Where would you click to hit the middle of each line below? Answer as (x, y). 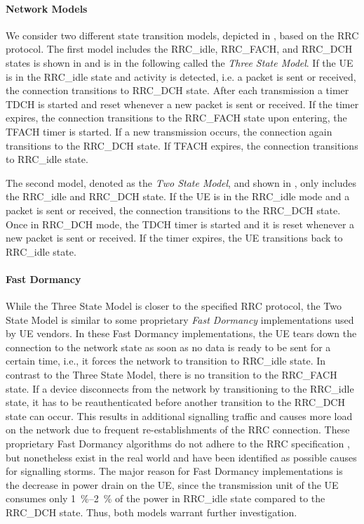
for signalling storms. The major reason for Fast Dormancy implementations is (174, 471)
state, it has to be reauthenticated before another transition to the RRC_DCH (175, 402)
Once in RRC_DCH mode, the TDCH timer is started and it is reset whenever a (180, 224)
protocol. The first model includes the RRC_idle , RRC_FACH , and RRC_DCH (179, 49)
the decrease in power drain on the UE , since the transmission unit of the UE (172, 484)
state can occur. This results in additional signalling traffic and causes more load (179, 415)
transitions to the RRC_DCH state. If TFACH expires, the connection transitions (182, 145)
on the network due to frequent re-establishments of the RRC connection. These (178, 430)
